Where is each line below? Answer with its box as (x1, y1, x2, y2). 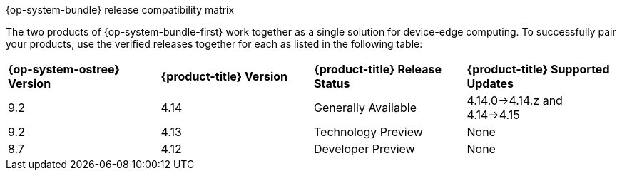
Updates (466, 76, 514, 90)
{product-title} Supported (466, 62, 610, 76)
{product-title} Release (314, 62, 442, 76)
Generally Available (314, 100, 417, 115)
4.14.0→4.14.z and (466, 93, 563, 108)
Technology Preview (314, 125, 423, 139)
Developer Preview (314, 142, 415, 156)
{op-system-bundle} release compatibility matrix (6, 4, 235, 16)
